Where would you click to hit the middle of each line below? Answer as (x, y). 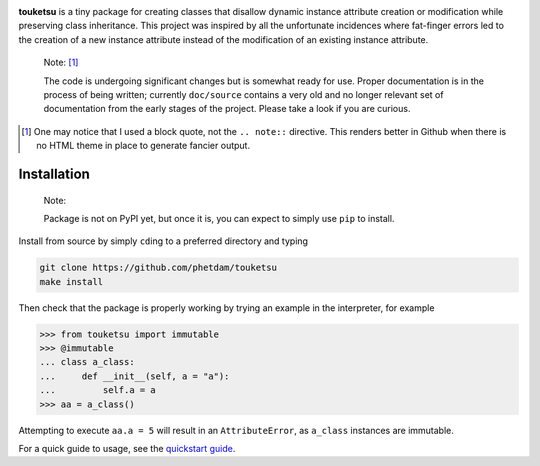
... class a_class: (87, 362)
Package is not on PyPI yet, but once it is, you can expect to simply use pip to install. (219, 218)
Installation (54, 173)
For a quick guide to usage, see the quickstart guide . (127, 448)
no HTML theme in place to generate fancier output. (143, 146)
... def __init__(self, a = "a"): (134, 376)
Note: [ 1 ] (61, 62)
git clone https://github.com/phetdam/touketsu (158, 268)
